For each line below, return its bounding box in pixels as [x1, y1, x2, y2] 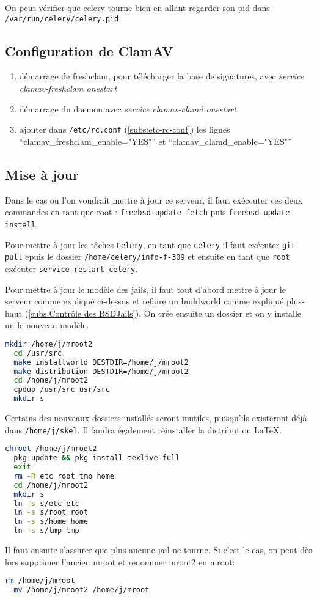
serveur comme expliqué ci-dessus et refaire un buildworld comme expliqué [5, 295, 284, 307]
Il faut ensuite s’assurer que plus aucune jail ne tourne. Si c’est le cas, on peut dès [5, 543, 312, 556]
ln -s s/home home [13, 517, 89, 526]
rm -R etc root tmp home [13, 471, 115, 480]
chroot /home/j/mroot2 [5, 444, 97, 454]
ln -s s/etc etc [13, 499, 79, 508]
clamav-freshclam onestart [19, 82, 117, 95]
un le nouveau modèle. [5, 318, 89, 331]
